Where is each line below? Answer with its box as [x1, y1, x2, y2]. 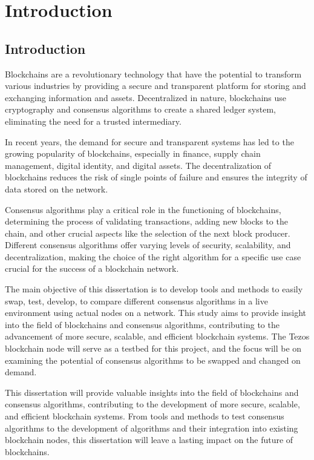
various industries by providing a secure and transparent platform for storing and [5, 79, 306, 92]
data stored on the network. [5, 182, 108, 195]
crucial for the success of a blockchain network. [5, 262, 179, 275]
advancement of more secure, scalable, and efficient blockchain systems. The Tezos [5, 330, 310, 343]
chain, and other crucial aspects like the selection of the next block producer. [5, 226, 290, 239]
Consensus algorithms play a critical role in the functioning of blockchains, [5, 203, 281, 215]
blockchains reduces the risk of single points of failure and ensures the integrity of [5, 171, 307, 183]
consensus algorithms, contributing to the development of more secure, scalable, [5, 398, 300, 410]
